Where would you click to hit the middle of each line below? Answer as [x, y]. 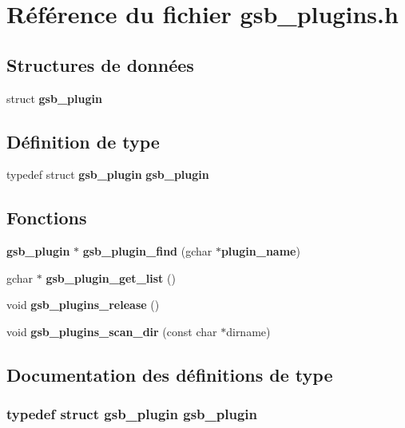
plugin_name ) [260, 251]
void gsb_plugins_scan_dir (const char [112, 331]
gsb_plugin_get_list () [111, 277]
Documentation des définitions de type [170, 374]
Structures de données [100, 64]
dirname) [248, 331]
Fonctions [47, 218]
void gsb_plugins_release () [83, 305]
